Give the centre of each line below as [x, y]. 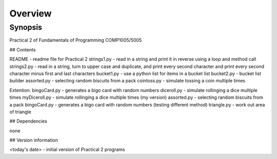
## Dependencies [28, 121]
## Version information [34, 140]
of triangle [21, 112]
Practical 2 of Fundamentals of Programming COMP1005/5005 [76, 40]
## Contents [23, 49]
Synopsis [26, 27]
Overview [31, 13]
